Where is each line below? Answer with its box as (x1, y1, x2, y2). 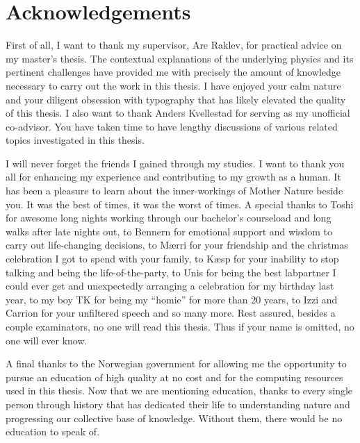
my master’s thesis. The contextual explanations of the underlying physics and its (6, 51, 354, 65)
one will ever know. (6, 333, 88, 347)
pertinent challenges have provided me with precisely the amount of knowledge (6, 65, 341, 79)
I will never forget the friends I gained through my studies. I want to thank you (6, 156, 345, 170)
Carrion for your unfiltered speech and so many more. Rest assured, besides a (6, 306, 336, 320)
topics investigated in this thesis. (6, 133, 145, 147)
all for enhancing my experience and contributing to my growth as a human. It (6, 169, 341, 184)
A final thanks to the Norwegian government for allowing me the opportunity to (6, 356, 347, 371)
